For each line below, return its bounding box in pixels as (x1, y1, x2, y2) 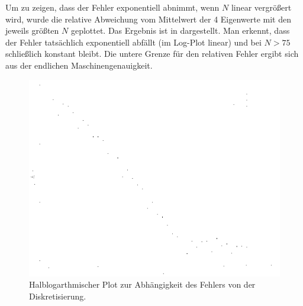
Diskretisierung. (29, 289, 86, 302)
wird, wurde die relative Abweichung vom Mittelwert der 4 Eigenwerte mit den (5, 12, 292, 25)
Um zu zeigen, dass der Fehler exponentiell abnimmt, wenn (5, 1, 220, 13)
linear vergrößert (231, 1, 292, 13)
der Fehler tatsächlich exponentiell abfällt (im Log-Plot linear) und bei (5, 36, 262, 48)
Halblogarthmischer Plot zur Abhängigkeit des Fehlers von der (29, 278, 256, 291)
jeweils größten (5, 24, 59, 37)
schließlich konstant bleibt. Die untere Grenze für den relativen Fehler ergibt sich (5, 47, 299, 60)
